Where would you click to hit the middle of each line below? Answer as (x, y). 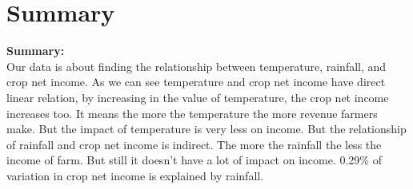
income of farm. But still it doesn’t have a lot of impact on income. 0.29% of (194, 160)
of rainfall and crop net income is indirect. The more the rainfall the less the (194, 144)
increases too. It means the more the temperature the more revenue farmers (192, 113)
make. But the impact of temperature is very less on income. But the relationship (206, 129)
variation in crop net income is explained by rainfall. (135, 175)
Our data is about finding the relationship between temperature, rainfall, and (196, 66)
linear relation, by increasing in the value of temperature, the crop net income (198, 97)
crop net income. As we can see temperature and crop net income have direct (196, 82)
